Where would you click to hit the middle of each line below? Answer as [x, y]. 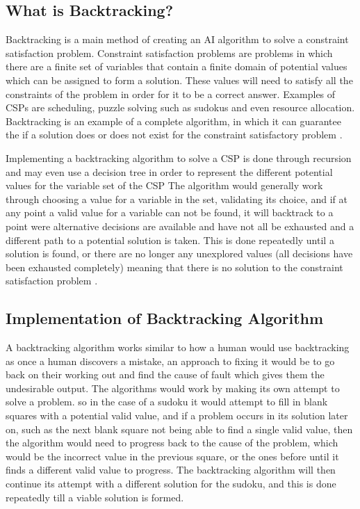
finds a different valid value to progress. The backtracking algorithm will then [171, 470]
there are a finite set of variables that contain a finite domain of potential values [177, 66]
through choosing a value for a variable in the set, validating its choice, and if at [177, 199]
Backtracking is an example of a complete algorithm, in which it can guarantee [173, 121]
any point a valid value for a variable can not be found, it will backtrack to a [170, 212]
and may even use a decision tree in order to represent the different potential [169, 171]
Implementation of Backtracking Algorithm [165, 318]
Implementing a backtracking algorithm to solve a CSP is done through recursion [179, 157]
